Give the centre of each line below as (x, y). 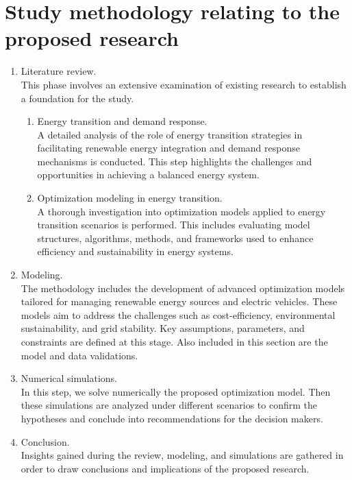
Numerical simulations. (69, 378)
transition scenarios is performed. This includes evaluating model (174, 225)
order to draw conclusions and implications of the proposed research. (165, 468)
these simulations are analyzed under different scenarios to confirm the (169, 405)
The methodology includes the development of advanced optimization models (183, 288)
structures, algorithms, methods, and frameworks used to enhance (175, 238)
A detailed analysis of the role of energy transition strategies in (170, 134)
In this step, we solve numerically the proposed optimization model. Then (176, 391)
